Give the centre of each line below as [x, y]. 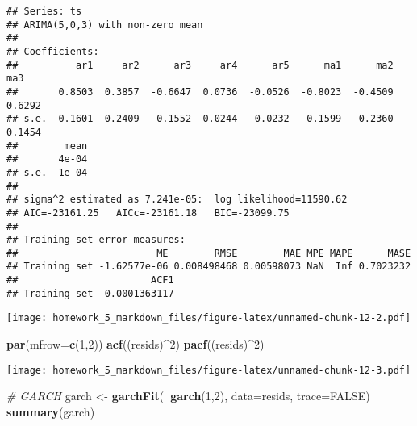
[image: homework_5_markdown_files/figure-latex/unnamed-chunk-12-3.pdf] [209, 370]
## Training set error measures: [96, 240]
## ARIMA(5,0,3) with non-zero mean [105, 25]
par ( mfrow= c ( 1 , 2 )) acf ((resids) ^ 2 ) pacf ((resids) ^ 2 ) [136, 344]
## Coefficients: [53, 51]
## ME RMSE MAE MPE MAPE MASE [209, 253]
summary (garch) [51, 411]
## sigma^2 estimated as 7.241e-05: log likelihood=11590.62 [177, 200]
